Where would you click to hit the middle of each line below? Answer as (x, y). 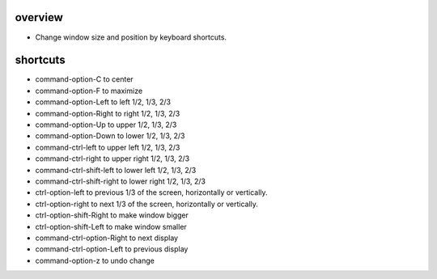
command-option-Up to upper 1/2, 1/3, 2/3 (106, 125)
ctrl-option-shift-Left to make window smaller (111, 226)
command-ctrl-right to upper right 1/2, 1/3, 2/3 (112, 159)
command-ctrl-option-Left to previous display (112, 249)
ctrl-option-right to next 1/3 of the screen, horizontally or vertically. (147, 204)
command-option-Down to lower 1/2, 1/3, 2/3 (110, 136)
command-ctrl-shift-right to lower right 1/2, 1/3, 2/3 (121, 181)
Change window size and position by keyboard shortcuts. (131, 37)
